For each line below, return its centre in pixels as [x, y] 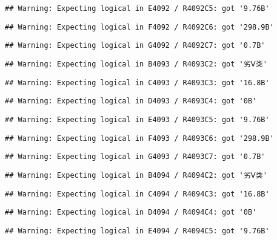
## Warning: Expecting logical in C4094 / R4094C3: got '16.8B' [137, 194]
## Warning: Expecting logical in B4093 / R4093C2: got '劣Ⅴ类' [136, 64]
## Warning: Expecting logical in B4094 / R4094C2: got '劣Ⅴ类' [136, 175]
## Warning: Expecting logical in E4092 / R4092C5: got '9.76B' [137, 8]
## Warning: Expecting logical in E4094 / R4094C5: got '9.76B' [137, 231]
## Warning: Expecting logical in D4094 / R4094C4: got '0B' [131, 212]
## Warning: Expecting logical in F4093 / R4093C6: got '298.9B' [139, 138]
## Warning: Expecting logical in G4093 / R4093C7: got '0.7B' [135, 157]
